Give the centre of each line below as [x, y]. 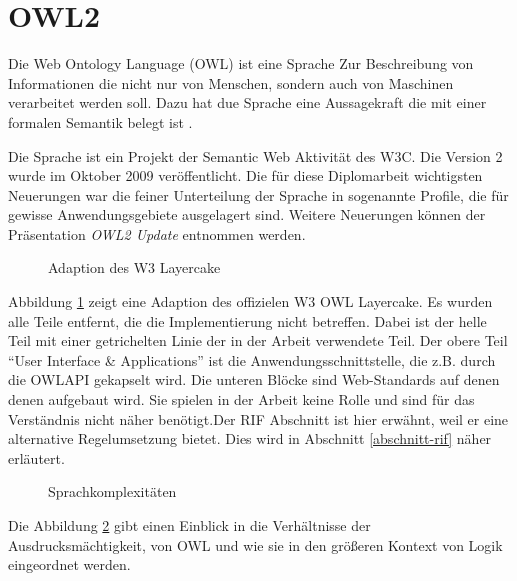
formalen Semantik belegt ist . [100, 121]
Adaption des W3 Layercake [134, 267]
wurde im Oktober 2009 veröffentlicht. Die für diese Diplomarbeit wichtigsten [245, 175]
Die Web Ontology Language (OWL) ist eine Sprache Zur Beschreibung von [241, 63]
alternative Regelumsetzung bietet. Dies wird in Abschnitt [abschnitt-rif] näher [250, 438]
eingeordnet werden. [69, 564]
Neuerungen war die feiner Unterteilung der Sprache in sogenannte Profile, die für [258, 194]
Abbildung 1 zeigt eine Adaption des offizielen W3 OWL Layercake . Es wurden [250, 301]
